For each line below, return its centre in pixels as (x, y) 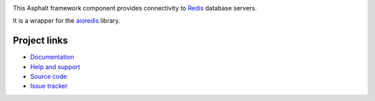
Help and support (55, 66)
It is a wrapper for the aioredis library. (67, 21)
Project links (41, 40)
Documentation (52, 57)
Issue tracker (49, 86)
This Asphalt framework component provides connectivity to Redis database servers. (135, 8)
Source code (49, 77)
